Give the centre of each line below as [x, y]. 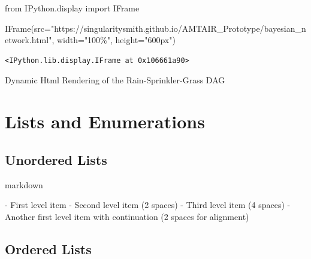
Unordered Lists [56, 159]
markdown [24, 184]
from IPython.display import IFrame [72, 8]
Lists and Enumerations [105, 121]
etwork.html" [28, 40]
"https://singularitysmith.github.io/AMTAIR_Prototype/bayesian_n [178, 28]
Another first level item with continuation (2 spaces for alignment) [127, 216]
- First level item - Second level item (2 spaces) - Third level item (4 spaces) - [148, 205]
